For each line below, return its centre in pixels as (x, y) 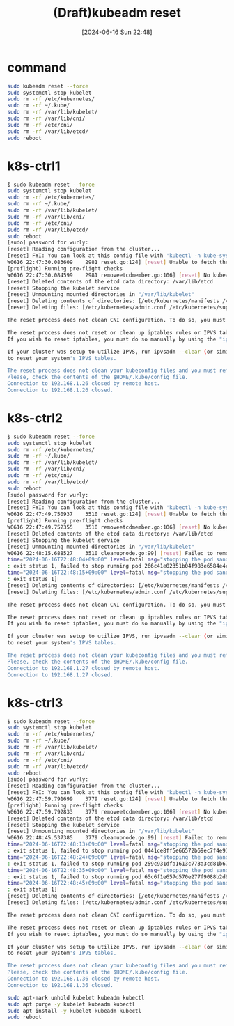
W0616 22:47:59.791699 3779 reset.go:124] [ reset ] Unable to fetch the (118, 799)
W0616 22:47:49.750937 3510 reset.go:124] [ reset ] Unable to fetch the (118, 514)
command (37, 67)
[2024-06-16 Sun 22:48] (117, 32)
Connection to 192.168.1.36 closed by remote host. (84, 979)
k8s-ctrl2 (35, 418)
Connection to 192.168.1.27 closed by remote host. (84, 668)
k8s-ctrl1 (34, 166)
